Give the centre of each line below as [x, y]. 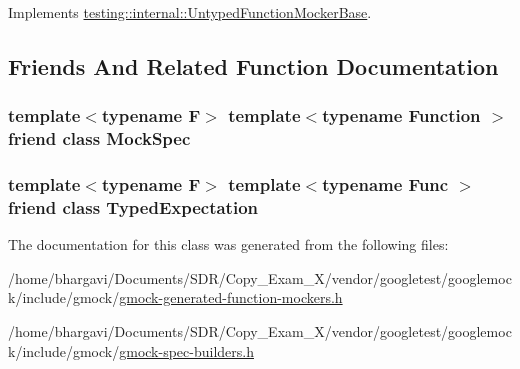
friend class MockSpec [99, 138]
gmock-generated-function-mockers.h [231, 297]
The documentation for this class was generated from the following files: [228, 244]
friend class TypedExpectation [133, 206]
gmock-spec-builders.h [186, 350]
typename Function [401, 115]
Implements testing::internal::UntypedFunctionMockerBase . [190, 12]
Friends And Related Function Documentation [253, 65]
